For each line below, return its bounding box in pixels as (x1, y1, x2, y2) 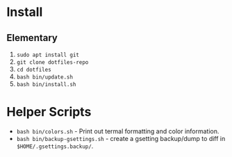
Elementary (6, 32, 58, 44)
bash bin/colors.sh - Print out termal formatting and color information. (16, 126, 219, 135)
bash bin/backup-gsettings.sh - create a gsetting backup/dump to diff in (16, 134, 226, 142)
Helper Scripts (6, 104, 92, 120)
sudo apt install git (16, 51, 79, 58)
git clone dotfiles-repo (16, 59, 89, 66)
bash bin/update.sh (16, 74, 74, 81)
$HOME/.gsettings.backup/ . (16, 142, 94, 150)
